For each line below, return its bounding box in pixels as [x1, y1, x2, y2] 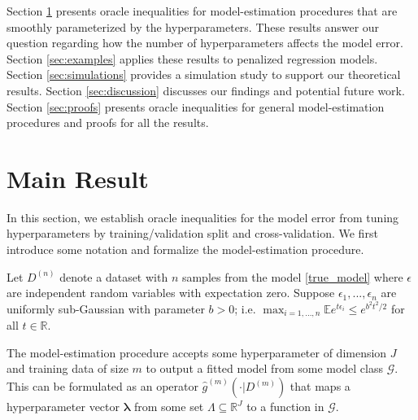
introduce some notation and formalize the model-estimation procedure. [7, 241, 364, 258]
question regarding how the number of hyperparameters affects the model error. [7, 34, 403, 51]
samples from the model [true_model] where [181, 268, 403, 285]
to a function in [246, 398, 324, 415]
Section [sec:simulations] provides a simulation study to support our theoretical [7, 66, 401, 83]
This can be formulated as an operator [7, 378, 198, 395]
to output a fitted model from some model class [146, 360, 384, 377]
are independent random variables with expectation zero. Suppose [7, 284, 335, 301]
